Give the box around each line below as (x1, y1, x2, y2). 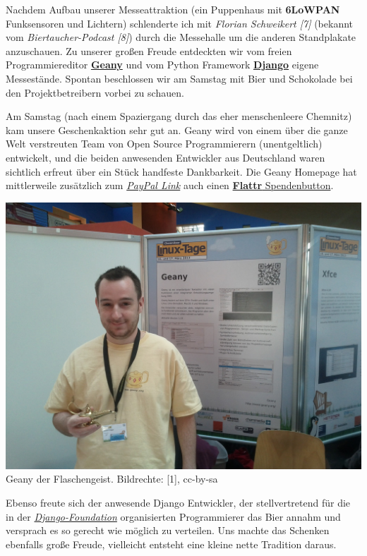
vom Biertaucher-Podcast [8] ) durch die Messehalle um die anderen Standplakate (6, 30, 356, 44)
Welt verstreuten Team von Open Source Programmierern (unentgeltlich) (6, 136, 323, 151)
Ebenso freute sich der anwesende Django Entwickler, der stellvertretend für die (6, 495, 351, 509)
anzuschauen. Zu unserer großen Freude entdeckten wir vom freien (6, 43, 292, 58)
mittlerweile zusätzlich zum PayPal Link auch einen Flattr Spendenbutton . (6, 178, 334, 193)
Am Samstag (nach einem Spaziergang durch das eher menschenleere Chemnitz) (6, 109, 352, 123)
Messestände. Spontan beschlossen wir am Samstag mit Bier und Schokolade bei (6, 71, 353, 85)
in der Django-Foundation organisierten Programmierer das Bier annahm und (6, 509, 341, 524)
